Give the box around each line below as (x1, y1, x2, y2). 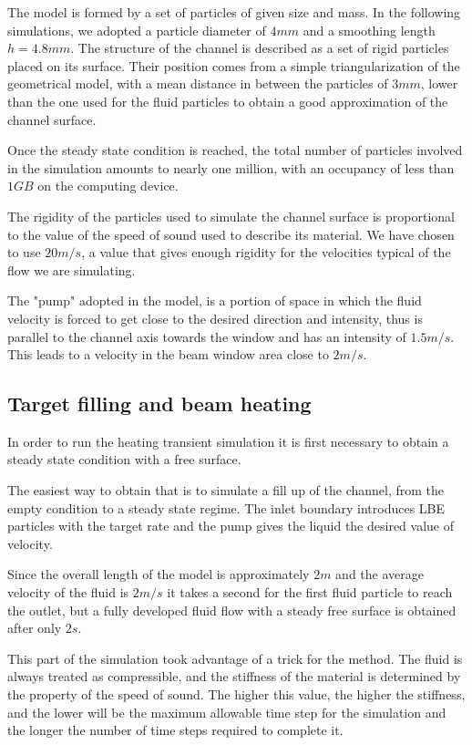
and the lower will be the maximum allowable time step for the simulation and (7, 702, 446, 721)
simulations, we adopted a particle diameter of (7, 20, 266, 39)
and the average (335, 564, 424, 584)
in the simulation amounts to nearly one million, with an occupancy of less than (7, 158, 455, 177)
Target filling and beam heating (7, 389, 312, 418)
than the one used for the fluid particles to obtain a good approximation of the (7, 91, 448, 110)
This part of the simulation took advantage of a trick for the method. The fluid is (7, 648, 463, 667)
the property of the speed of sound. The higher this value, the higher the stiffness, (7, 685, 466, 704)
